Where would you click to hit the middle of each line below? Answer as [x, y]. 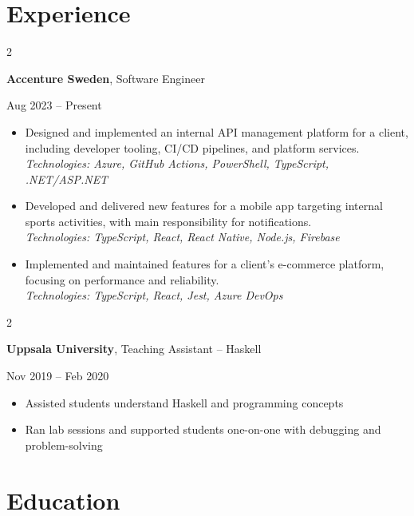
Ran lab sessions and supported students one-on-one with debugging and [203, 429]
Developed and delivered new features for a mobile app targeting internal [204, 206]
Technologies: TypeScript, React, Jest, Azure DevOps [154, 295]
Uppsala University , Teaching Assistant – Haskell [134, 349]
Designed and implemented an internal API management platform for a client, [217, 131]
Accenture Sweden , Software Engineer [106, 78]
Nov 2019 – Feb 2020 [58, 376]
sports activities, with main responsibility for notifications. [168, 221]
